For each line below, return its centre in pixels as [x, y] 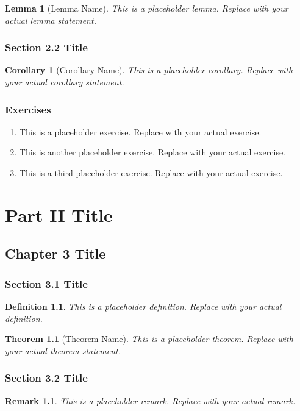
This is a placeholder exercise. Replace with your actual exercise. [140, 131]
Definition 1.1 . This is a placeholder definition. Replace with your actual [143, 306]
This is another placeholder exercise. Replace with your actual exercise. [152, 152]
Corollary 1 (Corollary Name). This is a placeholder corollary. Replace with [149, 70]
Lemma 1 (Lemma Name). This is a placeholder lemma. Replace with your [147, 8]
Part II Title [59, 214]
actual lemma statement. [51, 20]
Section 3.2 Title [46, 378]
